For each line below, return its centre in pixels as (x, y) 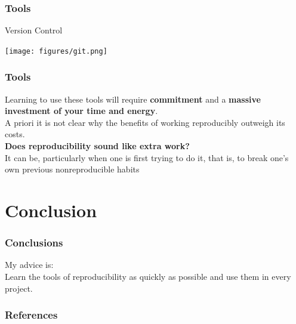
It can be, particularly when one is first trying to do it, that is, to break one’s (147, 157)
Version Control (34, 30)
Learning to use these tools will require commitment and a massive (133, 99)
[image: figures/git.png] (56, 51)
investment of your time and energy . (81, 111)
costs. (15, 134)
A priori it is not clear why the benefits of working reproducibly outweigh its (145, 122)
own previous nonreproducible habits (72, 169)
